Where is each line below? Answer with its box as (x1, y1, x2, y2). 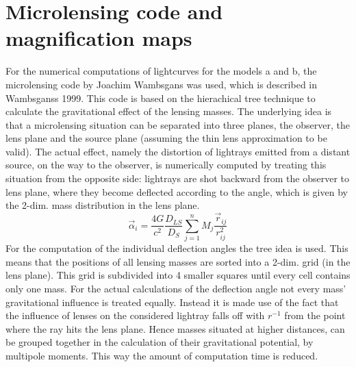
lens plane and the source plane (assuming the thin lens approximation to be (5, 131, 327, 145)
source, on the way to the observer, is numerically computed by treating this (5, 157, 327, 172)
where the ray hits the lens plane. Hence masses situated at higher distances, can (5, 321, 345, 336)
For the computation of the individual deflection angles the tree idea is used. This (5, 241, 348, 255)
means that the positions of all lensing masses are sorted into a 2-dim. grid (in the (5, 254, 351, 268)
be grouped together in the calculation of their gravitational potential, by (5, 335, 314, 349)
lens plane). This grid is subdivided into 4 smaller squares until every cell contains (5, 268, 351, 282)
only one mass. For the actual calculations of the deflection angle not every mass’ (5, 281, 346, 296)
